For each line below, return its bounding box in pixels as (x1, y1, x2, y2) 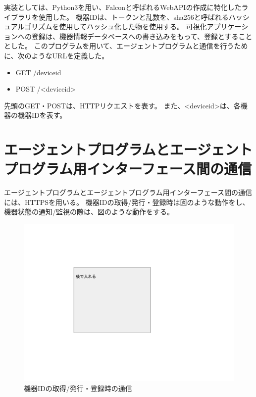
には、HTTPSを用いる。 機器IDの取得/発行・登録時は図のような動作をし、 (4, 197, 250, 207)
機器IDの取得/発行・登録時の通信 (24, 383, 132, 393)
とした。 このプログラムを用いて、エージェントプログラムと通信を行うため (4, 41, 248, 51)
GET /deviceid (15, 67, 61, 77)
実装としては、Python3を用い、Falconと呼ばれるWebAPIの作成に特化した (4, 2, 242, 12)
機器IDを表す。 (17, 110, 67, 120)
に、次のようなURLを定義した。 (4, 50, 109, 60)
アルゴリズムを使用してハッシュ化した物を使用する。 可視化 (10, 21, 207, 32)
